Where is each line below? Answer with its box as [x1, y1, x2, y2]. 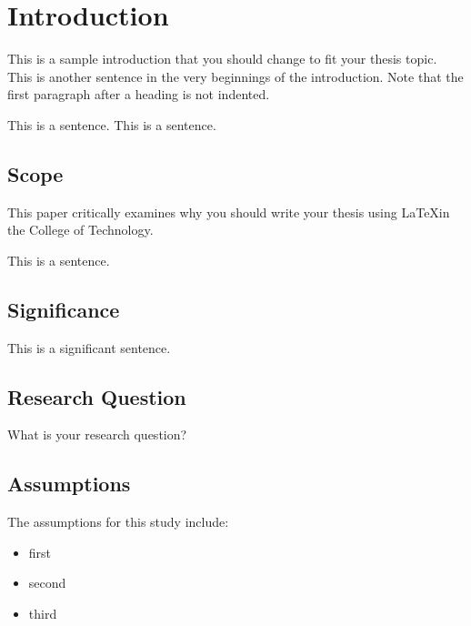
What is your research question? [7, 425, 187, 444]
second [28, 573, 66, 592]
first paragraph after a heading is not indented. [7, 85, 270, 104]
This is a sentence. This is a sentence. [7, 115, 216, 134]
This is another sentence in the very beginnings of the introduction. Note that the [7, 66, 464, 86]
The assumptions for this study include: [7, 512, 229, 531]
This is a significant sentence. [7, 338, 171, 357]
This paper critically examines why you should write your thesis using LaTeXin [7, 202, 450, 221]
